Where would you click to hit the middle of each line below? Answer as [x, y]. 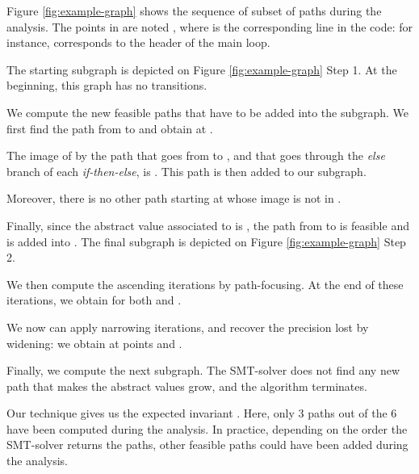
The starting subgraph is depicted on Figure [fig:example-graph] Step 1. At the [202, 69]
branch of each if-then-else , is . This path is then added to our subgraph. [186, 171]
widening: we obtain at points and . [94, 343]
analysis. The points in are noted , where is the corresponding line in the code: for [210, 26]
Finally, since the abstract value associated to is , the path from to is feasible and [208, 225]
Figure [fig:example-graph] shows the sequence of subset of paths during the [194, 10]
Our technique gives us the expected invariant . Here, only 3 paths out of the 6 [202, 413]
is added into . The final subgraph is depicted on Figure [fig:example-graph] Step [206, 241]
